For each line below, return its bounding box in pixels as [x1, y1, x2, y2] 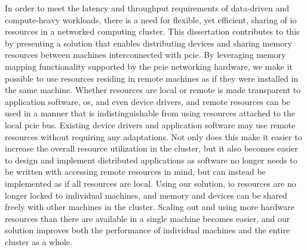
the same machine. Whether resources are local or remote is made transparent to [5, 84, 301, 96]
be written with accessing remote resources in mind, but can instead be [5, 165, 266, 178]
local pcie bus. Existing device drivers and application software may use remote [5, 118, 296, 131]
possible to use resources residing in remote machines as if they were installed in [5, 72, 299, 84]
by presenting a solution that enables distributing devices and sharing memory [5, 36, 292, 49]
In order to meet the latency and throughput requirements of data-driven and [5, 2, 289, 14]
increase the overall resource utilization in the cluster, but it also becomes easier [5, 142, 298, 155]
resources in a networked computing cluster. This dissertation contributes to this [5, 25, 300, 38]
